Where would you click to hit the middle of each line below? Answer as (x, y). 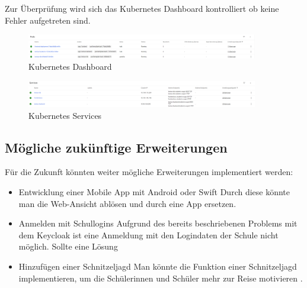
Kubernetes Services (65, 115)
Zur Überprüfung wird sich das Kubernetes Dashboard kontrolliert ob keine (142, 8)
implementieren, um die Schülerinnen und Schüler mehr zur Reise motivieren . (161, 278)
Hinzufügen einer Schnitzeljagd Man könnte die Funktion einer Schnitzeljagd (158, 266)
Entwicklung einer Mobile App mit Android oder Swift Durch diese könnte (154, 191)
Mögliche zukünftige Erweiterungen (116, 147)
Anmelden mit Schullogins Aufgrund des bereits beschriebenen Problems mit (158, 223)
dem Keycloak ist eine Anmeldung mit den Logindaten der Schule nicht (148, 234)
